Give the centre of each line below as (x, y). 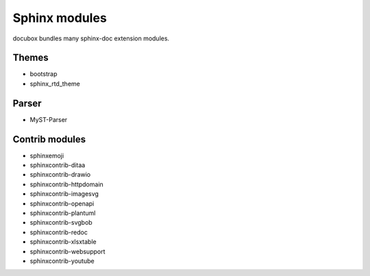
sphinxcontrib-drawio (60, 175)
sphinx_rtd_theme (55, 84)
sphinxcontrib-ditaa (58, 165)
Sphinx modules (60, 18)
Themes (31, 58)
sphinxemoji (47, 155)
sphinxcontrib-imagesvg (64, 194)
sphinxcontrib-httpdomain (67, 184)
